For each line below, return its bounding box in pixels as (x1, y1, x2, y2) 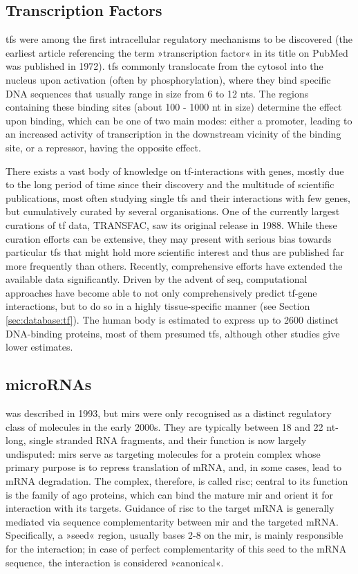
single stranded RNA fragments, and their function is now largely (29, 433, 307, 447)
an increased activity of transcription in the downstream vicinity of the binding (6, 127, 341, 141)
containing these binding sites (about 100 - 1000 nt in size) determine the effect (6, 100, 342, 114)
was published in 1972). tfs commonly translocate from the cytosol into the (6, 59, 323, 73)
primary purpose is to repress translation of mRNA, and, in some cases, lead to (6, 460, 341, 474)
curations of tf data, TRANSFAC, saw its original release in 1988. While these (6, 217, 337, 232)
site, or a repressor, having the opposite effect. (6, 140, 201, 154)
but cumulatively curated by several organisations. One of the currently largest (6, 204, 340, 219)
